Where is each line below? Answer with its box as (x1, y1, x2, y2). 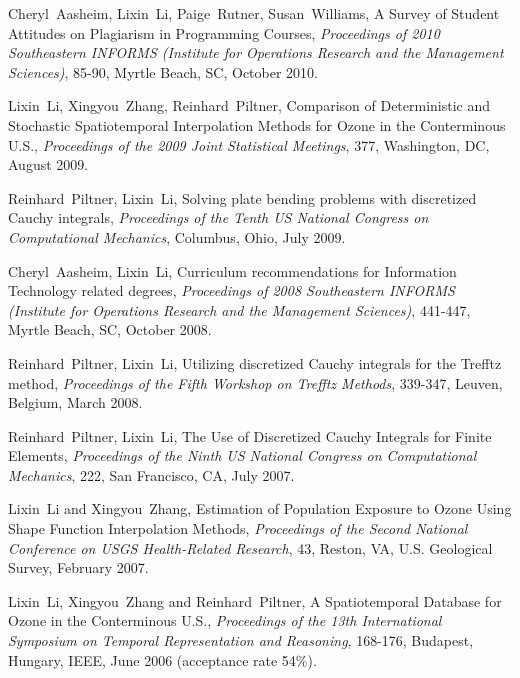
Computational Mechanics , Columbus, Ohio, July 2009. (8, 226, 346, 247)
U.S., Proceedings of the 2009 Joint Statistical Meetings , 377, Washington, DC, (8, 134, 490, 155)
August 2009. (8, 154, 89, 175)
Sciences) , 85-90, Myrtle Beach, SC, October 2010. (8, 61, 318, 82)
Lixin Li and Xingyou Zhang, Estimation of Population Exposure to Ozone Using (8, 498, 512, 519)
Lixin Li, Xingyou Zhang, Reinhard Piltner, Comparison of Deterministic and (8, 95, 491, 116)
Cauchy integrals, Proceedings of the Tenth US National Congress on (8, 207, 429, 228)
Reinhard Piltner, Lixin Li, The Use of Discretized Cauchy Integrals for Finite (8, 425, 492, 446)
